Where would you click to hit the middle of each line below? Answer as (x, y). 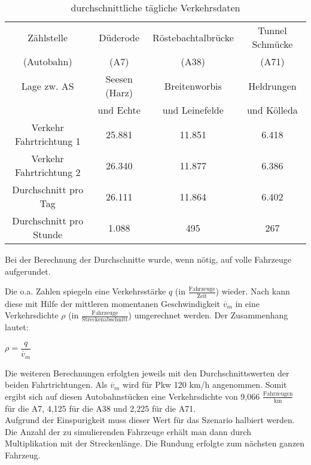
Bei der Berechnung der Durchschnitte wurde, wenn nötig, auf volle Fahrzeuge (148, 259)
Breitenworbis (193, 86)
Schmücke (272, 44)
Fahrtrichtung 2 (48, 172)
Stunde (48, 234)
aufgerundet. (28, 271)
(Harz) (119, 92)
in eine (247, 303)
